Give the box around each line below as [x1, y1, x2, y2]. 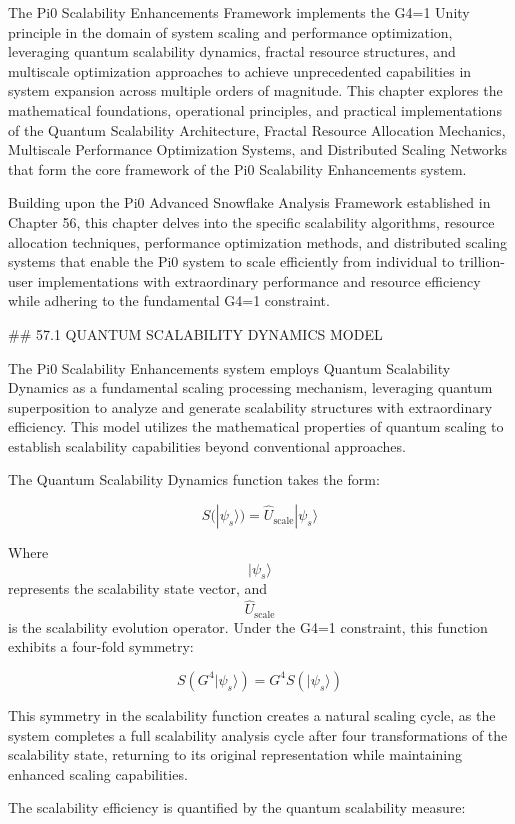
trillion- [458, 251, 505, 272]
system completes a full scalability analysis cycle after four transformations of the [8, 724, 508, 745]
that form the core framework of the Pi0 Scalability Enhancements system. [8, 158, 467, 179]
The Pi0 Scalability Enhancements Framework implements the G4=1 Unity [8, 2, 470, 22]
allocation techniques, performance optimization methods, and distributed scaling [8, 231, 508, 252]
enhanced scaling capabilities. [8, 763, 188, 784]
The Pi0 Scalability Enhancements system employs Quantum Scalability [8, 357, 451, 378]
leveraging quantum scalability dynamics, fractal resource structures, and [8, 41, 456, 62]
